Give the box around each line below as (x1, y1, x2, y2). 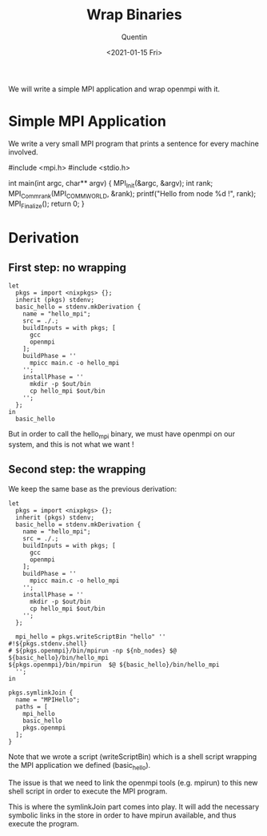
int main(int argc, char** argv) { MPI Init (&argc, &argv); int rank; (8, 178, 213, 190)
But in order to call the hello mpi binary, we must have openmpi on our (8, 429, 236, 441)
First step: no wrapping (8, 260, 126, 274)
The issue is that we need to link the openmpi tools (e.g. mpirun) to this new (8, 778, 258, 787)
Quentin (121, 32, 148, 42)
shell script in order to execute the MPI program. (8, 786, 168, 796)
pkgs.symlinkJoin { (8, 689, 74, 697)
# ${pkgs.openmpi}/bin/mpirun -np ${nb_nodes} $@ (8, 646, 177, 654)
